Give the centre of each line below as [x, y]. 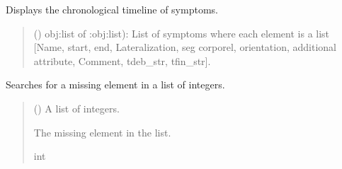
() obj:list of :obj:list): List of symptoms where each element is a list [182, 33]
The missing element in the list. [102, 132]
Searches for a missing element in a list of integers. [115, 84]
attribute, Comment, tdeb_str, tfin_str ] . [122, 60]
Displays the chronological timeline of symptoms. [112, 9]
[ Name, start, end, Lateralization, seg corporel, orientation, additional [185, 47]
